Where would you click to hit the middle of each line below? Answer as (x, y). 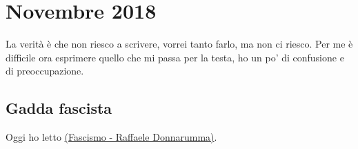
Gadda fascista (59, 108)
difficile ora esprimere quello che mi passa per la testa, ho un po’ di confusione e (175, 57)
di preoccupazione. (45, 71)
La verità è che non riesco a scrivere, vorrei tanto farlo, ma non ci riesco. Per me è (179, 44)
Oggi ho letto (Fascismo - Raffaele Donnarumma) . (111, 137)
